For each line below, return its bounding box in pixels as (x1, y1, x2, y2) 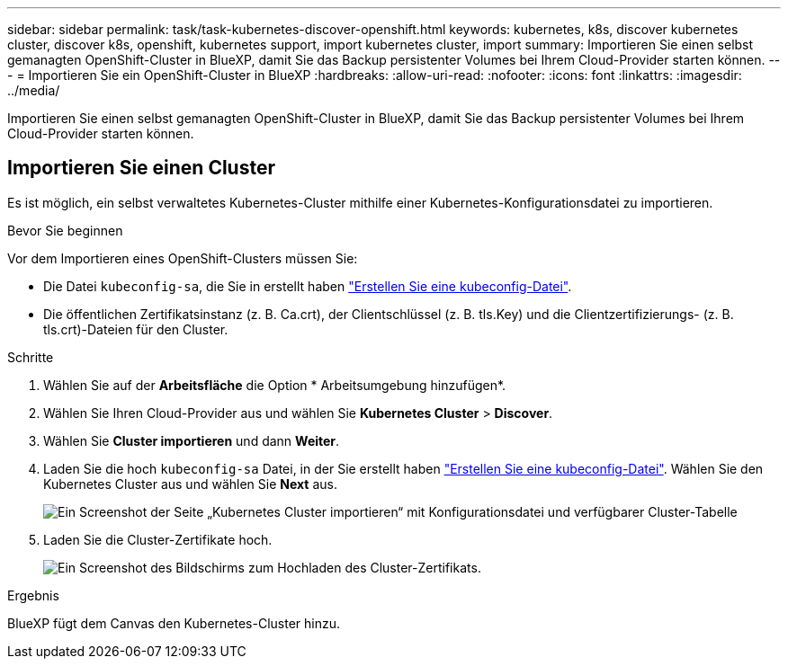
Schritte (7, 349, 54, 365)
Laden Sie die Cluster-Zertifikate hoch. (43, 531, 273, 547)
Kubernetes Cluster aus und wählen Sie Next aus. (43, 475, 337, 492)
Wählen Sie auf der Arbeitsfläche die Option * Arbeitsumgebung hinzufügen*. (43, 377, 506, 393)
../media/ (7, 83, 60, 98)
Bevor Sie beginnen (7, 222, 123, 238)
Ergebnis (7, 587, 59, 603)
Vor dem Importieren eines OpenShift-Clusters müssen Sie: (7, 250, 358, 266)
